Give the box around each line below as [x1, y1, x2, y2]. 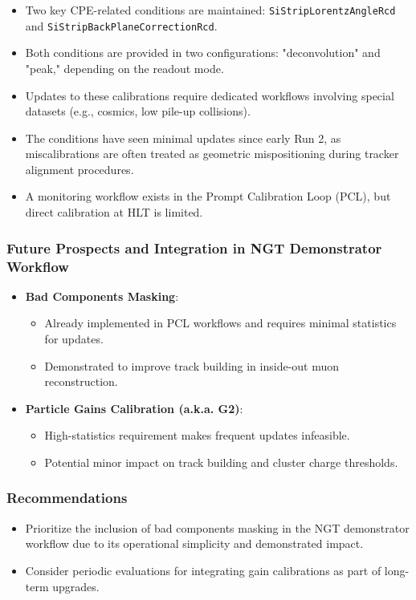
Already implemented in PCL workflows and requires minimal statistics [44, 314, 397, 331]
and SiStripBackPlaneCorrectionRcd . [25, 17, 218, 34]
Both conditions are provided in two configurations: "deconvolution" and [25, 44, 381, 61]
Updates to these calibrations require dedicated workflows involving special [25, 87, 394, 103]
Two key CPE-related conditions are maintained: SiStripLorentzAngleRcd [25, 2, 396, 18]
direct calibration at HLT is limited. [25, 204, 203, 221]
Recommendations [6, 488, 128, 508]
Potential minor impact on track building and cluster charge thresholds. [44, 453, 398, 470]
